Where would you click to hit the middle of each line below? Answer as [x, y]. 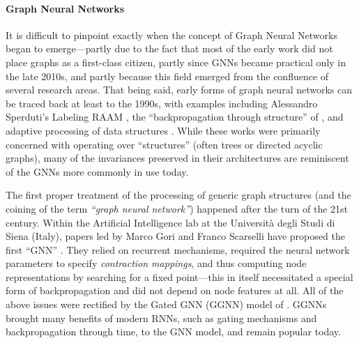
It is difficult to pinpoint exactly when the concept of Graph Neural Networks [171, 35]
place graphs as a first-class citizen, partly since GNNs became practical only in [176, 62]
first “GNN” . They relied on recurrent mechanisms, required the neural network [178, 249]
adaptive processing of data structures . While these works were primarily [163, 130]
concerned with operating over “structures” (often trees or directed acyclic [164, 144]
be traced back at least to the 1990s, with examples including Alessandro [162, 103]
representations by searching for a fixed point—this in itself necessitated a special [179, 276]
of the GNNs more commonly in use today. [97, 171]
